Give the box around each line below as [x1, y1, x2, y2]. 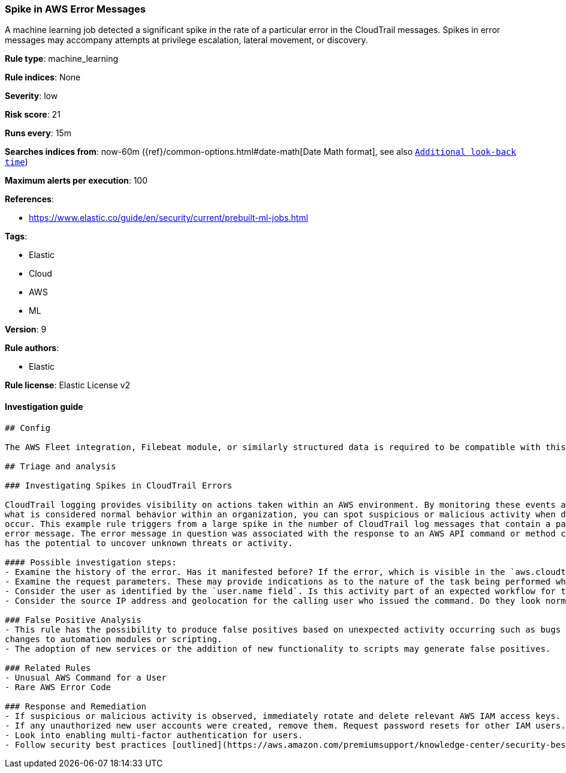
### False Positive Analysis [5, 615, 141, 625]
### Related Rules [5, 663, 91, 673]
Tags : [5, 231, 28, 242]
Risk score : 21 [5, 109, 61, 120]
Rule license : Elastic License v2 [5, 380, 130, 391]
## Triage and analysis [5, 461, 116, 471]
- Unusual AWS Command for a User [5, 672, 167, 682]
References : [5, 194, 54, 205]
